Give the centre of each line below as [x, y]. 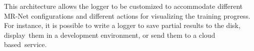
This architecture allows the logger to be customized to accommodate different [123, 6]
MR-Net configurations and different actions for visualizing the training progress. [127, 15]
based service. [26, 44]
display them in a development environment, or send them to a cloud [110, 35]
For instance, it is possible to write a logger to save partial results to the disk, [122, 25]
